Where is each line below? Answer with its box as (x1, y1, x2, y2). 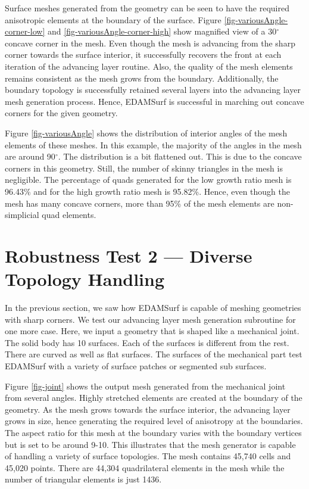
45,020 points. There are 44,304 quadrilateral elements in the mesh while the (5, 461, 285, 474)
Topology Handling (5, 267, 165, 291)
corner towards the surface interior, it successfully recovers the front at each (5, 48, 282, 61)
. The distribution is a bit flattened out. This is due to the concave (58, 150, 302, 163)
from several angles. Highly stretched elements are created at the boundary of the (5, 391, 302, 404)
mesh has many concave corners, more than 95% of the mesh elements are (5, 197, 274, 209)
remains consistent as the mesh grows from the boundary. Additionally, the (5, 71, 279, 84)
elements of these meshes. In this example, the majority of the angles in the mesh (5, 138, 302, 151)
